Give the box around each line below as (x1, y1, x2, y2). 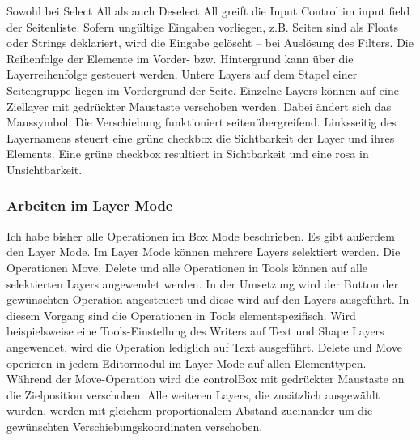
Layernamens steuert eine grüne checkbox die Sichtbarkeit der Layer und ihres (6, 129, 395, 146)
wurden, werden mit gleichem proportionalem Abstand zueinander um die (6, 402, 373, 419)
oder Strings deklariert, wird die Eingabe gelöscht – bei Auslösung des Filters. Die (6, 34, 414, 51)
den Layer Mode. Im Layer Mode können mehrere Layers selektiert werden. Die (6, 243, 401, 260)
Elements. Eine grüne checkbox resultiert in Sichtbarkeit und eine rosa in (6, 145, 369, 162)
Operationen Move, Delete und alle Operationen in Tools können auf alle (6, 258, 368, 276)
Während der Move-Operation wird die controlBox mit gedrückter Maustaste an (6, 370, 405, 387)
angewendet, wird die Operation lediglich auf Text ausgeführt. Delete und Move (6, 338, 402, 355)
